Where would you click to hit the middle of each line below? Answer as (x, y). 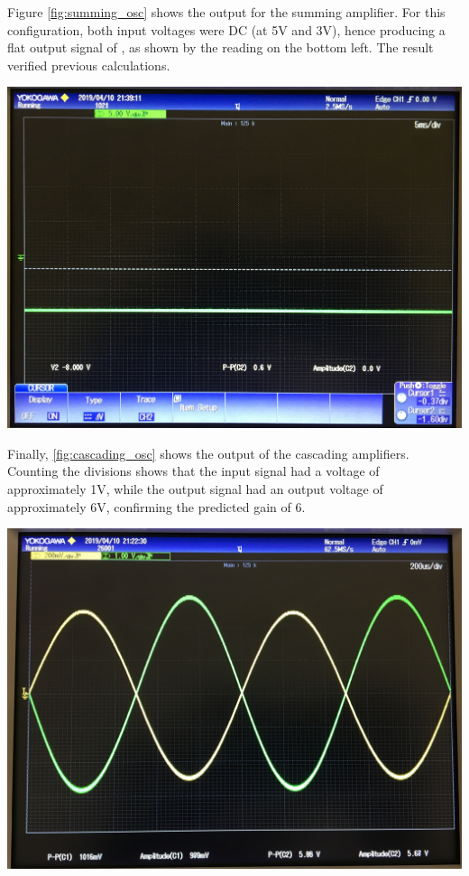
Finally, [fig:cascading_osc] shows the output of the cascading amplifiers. (208, 453)
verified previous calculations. (89, 65)
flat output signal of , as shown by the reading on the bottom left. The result (221, 47)
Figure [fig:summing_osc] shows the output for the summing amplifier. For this (226, 12)
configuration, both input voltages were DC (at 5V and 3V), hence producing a (226, 29)
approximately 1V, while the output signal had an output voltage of (195, 489)
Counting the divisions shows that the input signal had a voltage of (193, 471)
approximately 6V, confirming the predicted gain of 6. (156, 506)
